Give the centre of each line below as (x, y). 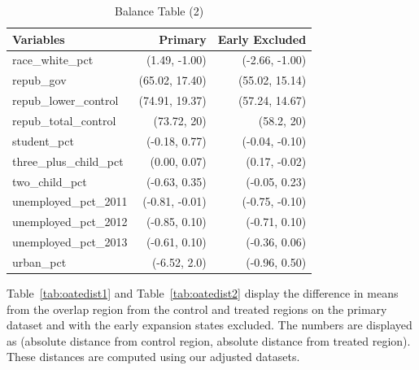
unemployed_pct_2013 (70, 242)
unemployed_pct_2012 (70, 222)
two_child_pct (50, 181)
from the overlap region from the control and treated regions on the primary (197, 309)
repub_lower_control (65, 100)
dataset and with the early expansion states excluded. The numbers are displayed (209, 325)
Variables (39, 39)
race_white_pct (53, 60)
